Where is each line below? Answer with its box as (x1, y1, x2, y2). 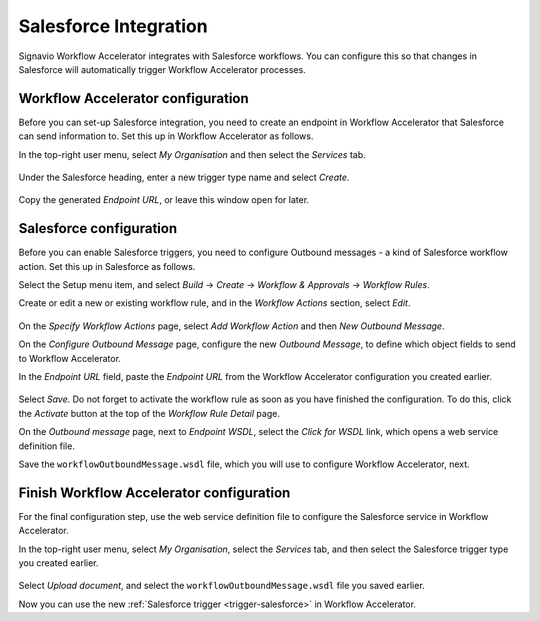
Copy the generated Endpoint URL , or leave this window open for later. (18, 194, 310, 206)
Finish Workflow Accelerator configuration (18, 484, 291, 501)
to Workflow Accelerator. (18, 352, 122, 364)
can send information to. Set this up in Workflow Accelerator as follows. (18, 130, 314, 142)
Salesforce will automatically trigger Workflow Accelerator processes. (18, 63, 307, 75)
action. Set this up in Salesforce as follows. (18, 260, 196, 272)
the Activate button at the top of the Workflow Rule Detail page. (18, 407, 280, 419)
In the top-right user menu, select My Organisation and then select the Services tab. (18, 148, 367, 160)
